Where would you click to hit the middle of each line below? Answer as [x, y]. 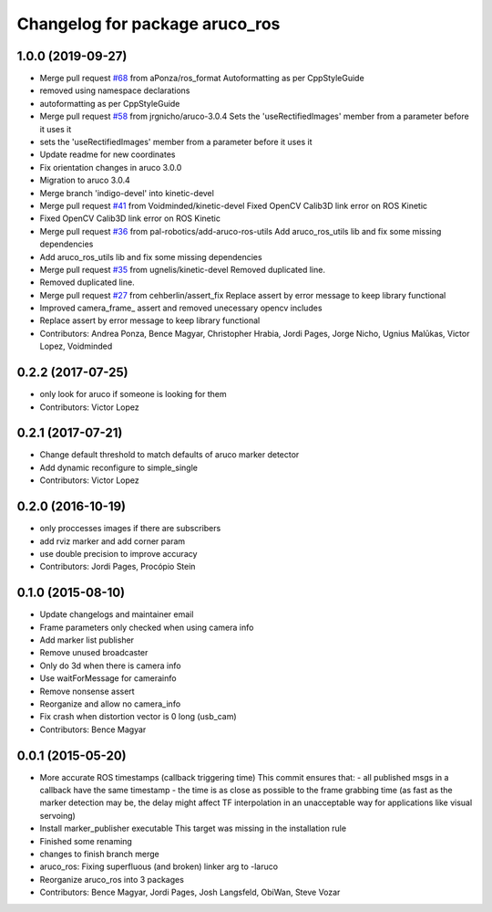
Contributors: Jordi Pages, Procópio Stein [118, 567]
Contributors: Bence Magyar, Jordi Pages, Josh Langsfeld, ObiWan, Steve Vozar [190, 892]
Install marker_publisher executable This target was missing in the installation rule [193, 828]
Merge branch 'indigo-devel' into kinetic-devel [127, 193]
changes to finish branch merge [99, 854]
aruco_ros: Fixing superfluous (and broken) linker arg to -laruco [159, 866]
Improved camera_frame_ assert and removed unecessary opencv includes [181, 308]
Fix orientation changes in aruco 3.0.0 [111, 167]
